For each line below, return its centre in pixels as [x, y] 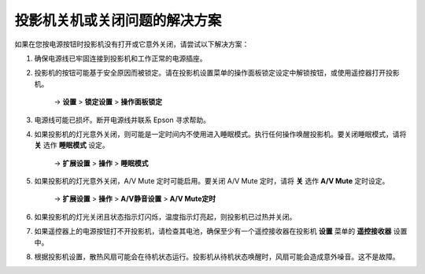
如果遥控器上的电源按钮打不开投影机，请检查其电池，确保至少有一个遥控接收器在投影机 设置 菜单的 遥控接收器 [213, 231]
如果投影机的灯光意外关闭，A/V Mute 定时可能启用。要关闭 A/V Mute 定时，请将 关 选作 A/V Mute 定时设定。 [212, 181]
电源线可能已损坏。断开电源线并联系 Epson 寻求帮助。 [122, 120]
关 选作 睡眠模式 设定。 [72, 145]
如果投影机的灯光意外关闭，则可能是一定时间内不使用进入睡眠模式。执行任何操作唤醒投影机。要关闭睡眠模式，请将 [220, 134]
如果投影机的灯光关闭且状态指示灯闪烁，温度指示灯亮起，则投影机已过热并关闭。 [165, 217]
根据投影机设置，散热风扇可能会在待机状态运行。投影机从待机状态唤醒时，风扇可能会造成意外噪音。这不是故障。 [217, 257]
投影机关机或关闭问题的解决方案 [118, 20]
